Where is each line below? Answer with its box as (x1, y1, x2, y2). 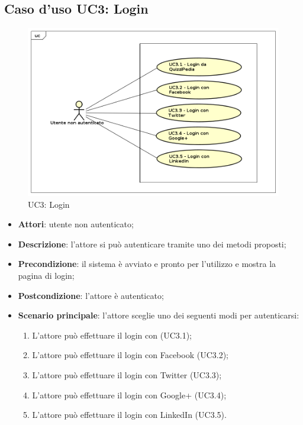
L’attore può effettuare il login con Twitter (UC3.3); (32, 368, 222, 381)
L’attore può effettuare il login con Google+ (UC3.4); (32, 388, 227, 401)
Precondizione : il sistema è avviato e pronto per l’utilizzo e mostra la (18, 257, 276, 270)
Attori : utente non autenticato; (18, 218, 134, 230)
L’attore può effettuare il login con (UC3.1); (32, 329, 192, 341)
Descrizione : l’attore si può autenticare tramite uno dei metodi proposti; (18, 237, 286, 250)
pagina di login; (18, 269, 75, 281)
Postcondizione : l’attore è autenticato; (18, 289, 164, 301)
